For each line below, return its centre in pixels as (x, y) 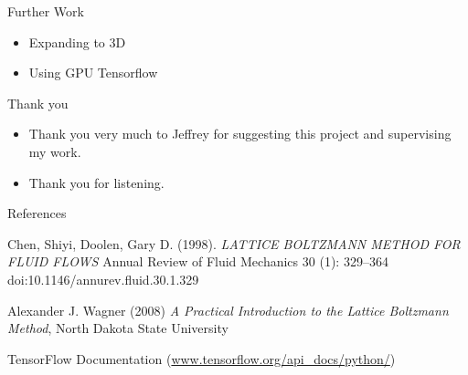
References (37, 213)
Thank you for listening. (96, 182)
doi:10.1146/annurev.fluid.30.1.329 (103, 279)
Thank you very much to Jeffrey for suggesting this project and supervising (240, 134)
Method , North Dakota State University (118, 328)
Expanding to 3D (77, 42)
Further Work (46, 11)
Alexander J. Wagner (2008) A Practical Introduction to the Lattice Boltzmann (228, 310)
